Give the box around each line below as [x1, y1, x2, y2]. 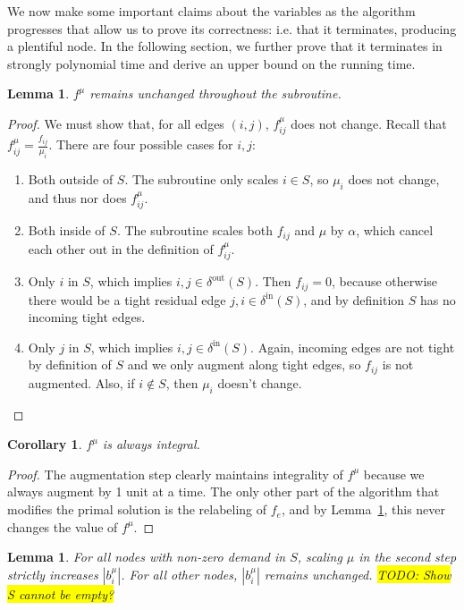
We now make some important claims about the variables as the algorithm [7, 2, 416, 20]
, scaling [297, 547, 342, 566]
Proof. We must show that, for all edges [7, 114, 224, 132]
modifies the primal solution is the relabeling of [7, 500, 267, 519]
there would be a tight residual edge [28, 290, 226, 309]
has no [420, 290, 456, 309]
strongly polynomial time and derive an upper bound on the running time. [7, 54, 416, 72]
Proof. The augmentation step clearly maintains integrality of [7, 464, 343, 483]
